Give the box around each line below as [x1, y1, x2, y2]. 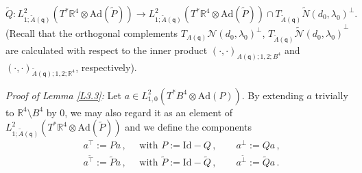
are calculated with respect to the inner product [5, 42, 208, 57]
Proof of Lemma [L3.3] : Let [5, 88, 122, 102]
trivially [315, 88, 348, 102]
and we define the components [125, 120, 252, 134]
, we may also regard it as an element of [64, 105, 232, 119]
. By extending [241, 88, 304, 102]
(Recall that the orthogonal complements [5, 26, 178, 40]
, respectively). [75, 59, 137, 74]
